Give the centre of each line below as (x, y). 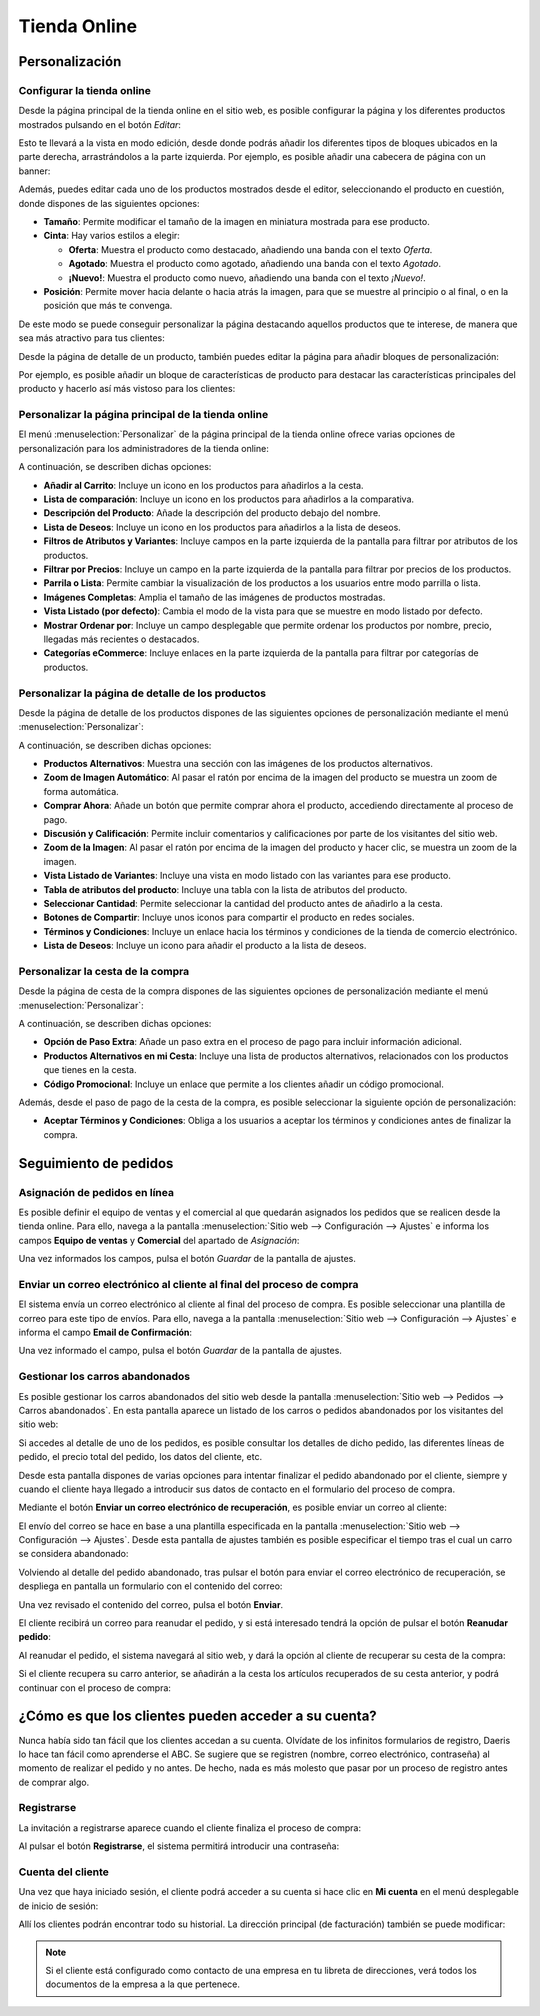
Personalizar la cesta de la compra (104, 971)
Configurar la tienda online (85, 90)
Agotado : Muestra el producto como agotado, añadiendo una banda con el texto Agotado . (255, 264)
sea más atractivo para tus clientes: (91, 338)
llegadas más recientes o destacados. (121, 639)
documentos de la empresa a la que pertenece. (142, 1984)
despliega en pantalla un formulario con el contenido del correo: (150, 1586)
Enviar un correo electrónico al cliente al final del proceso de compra (188, 1284)
